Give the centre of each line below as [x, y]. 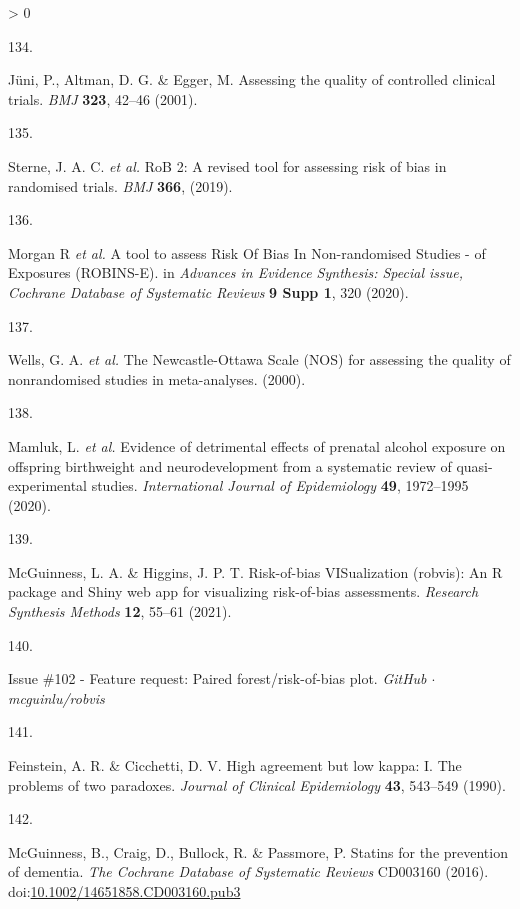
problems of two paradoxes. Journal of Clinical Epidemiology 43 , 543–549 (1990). [257, 784]
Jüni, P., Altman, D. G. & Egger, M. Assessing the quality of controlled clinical [252, 79]
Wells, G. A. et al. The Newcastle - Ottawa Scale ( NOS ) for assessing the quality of [259, 359]
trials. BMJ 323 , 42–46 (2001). [103, 98]
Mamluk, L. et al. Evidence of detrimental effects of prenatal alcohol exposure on [257, 445]
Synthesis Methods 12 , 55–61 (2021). [120, 611]
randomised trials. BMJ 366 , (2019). [120, 185]
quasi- [474, 465]
